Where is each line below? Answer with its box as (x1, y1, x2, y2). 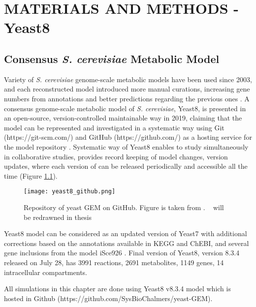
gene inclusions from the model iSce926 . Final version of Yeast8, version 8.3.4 (4, 247, 240, 258)
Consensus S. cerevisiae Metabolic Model (4, 51, 220, 66)
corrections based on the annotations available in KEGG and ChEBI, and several (4, 238, 249, 248)
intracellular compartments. (4, 267, 87, 277)
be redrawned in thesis (24, 212, 92, 222)
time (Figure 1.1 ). (4, 170, 58, 181)
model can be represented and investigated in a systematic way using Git (4, 122, 224, 132)
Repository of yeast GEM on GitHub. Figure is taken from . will (24, 202, 224, 212)
